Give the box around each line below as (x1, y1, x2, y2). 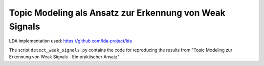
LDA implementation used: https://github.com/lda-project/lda (9, 38, 132, 44)
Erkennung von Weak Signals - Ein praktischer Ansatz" (9, 54, 120, 60)
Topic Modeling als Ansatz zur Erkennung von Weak (9, 7, 226, 18)
